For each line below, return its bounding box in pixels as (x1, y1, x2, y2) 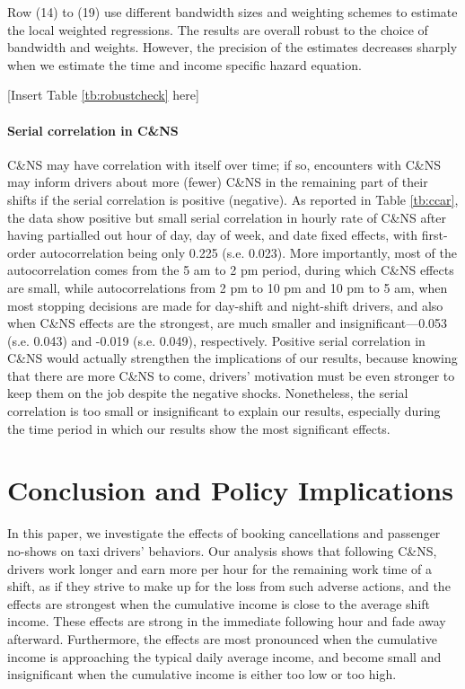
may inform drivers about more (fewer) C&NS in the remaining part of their (7, 172, 428, 191)
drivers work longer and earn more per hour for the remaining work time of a (7, 559, 433, 578)
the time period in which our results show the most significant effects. (7, 419, 390, 437)
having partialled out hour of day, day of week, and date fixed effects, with (7, 225, 418, 244)
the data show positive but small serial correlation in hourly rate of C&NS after (7, 208, 447, 226)
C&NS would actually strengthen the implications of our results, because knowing (7, 349, 458, 367)
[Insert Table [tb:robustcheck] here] (7, 85, 199, 104)
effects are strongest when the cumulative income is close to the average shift (7, 594, 431, 613)
